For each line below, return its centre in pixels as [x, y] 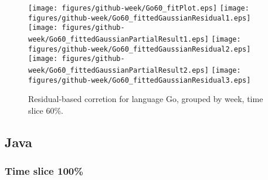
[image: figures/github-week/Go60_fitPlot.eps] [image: [139, 8]
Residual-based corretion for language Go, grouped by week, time [146, 99]
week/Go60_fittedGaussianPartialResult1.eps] [118, 39]
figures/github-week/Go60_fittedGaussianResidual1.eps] [140, 18]
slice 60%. [46, 110]
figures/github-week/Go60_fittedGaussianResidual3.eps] [140, 80]
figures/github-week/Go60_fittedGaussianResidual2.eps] [140, 49]
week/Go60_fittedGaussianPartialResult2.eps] [118, 70]
